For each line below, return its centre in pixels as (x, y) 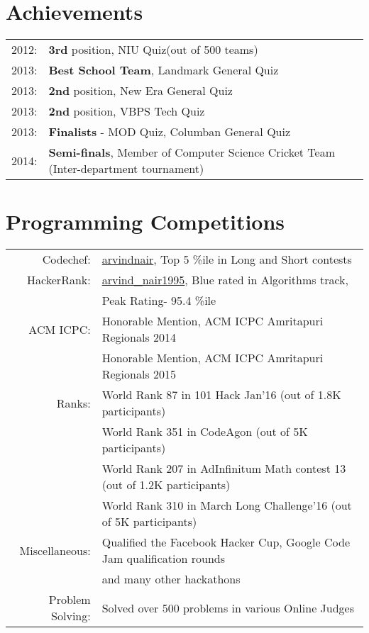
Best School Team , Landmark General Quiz (164, 70)
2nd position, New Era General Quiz (141, 91)
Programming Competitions (145, 222)
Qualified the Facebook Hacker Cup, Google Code (226, 542)
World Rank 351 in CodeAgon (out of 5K (205, 432)
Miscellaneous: (55, 550)
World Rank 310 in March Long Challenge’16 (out (227, 505)
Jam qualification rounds (163, 559)
